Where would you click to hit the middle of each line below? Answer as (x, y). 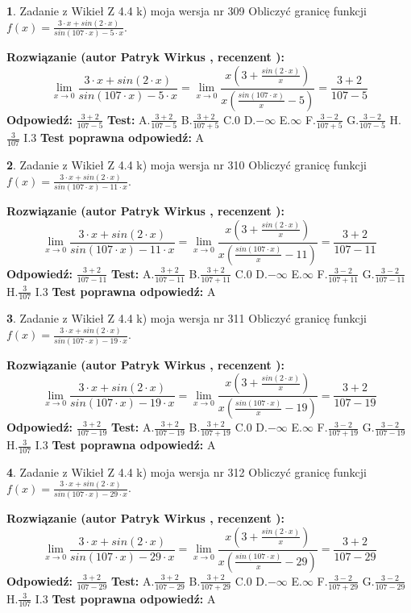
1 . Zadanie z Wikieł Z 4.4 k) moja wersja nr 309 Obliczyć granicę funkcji (187, 10)
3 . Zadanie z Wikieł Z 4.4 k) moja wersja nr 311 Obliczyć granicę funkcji (187, 318)
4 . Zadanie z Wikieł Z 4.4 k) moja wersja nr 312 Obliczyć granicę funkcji (187, 471)
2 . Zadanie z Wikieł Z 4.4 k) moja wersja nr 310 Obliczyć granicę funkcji (187, 164)
